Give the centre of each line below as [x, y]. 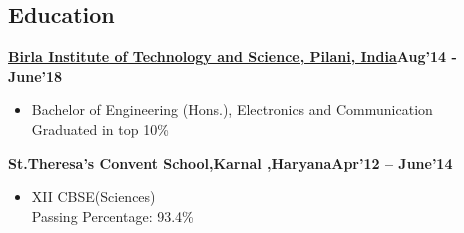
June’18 [35, 75]
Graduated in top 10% [100, 128]
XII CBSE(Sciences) [93, 196]
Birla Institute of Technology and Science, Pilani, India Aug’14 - [232, 56]
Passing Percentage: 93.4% [112, 215]
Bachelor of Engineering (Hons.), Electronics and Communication [232, 109]
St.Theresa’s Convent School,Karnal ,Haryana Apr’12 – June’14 [230, 162]
